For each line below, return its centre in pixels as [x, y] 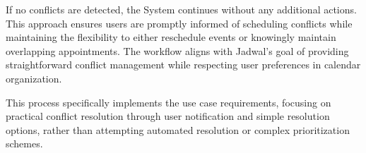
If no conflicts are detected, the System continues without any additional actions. [181, 9]
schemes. [24, 143]
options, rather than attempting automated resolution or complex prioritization [178, 129]
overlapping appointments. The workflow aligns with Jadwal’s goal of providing [177, 50]
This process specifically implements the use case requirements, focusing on [169, 102]
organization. [34, 78]
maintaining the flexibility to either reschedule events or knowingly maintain [171, 37]
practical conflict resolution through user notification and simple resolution [168, 116]
